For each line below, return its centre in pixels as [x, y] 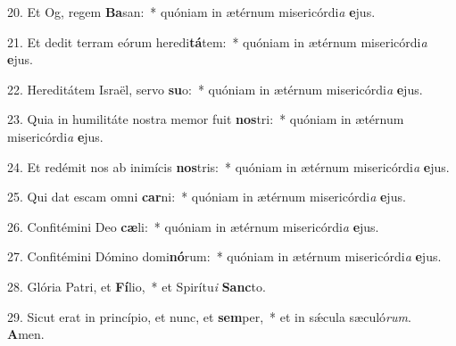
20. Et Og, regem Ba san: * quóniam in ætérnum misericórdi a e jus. [191, 12]
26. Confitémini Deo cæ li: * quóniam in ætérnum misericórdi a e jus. [193, 226]
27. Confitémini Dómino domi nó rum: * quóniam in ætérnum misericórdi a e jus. [224, 256]
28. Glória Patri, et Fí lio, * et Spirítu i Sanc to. [137, 286]
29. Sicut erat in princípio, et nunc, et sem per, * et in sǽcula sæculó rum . [209, 316]
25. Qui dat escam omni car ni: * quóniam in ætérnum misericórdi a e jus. [207, 197]
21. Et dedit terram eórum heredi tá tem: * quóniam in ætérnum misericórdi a [217, 41]
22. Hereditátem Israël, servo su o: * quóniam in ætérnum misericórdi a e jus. [215, 89]
